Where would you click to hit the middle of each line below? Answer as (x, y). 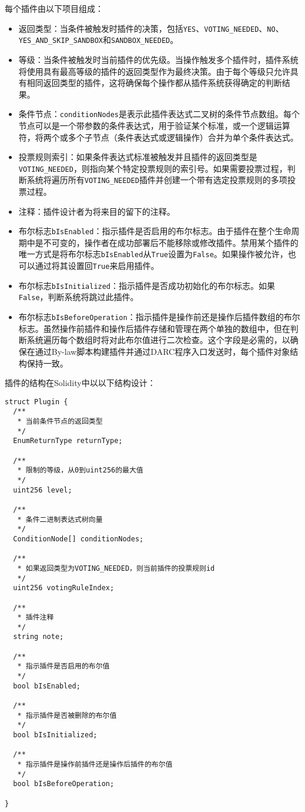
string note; (38, 637)
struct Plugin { (36, 402)
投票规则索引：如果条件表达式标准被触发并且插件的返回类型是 (138, 157)
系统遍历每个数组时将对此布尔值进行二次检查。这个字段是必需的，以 (158, 340)
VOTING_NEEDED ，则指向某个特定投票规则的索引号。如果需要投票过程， (153, 168)
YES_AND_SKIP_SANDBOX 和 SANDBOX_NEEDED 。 (98, 40)
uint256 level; (43, 490)
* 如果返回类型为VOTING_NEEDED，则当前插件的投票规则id (116, 568)
